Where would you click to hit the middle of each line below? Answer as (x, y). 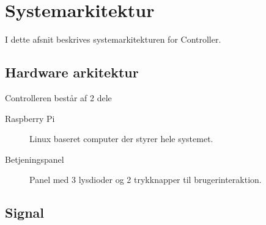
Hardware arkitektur (72, 72)
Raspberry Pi (30, 118)
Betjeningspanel (35, 159)
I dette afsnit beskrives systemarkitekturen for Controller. (113, 39)
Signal (25, 212)
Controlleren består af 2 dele (58, 97)
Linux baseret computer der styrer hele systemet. (121, 139)
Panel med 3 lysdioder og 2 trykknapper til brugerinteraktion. (146, 180)
